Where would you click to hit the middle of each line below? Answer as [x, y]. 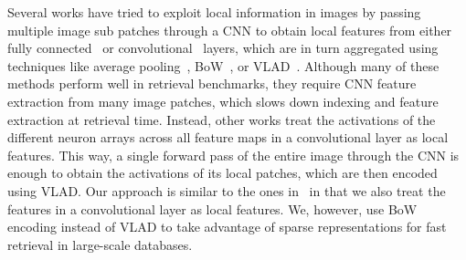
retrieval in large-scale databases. [100, 244]
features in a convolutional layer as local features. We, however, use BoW [212, 208]
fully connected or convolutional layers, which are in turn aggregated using [223, 48]
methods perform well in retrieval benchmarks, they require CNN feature [212, 83]
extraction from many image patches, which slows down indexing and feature [223, 101]
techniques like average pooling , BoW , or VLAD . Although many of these [223, 65]
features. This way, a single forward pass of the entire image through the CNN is [233, 155]
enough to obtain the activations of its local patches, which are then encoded [222, 173]
